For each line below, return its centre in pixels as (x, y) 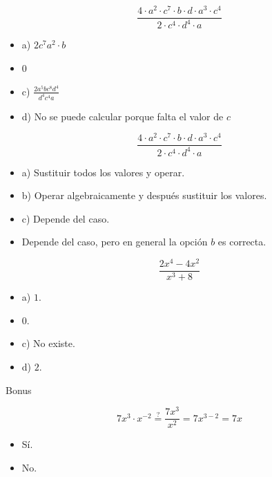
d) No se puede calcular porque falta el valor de (123, 116)
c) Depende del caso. (66, 218)
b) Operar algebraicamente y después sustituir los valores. (144, 195)
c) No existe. (48, 343)
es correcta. (242, 242)
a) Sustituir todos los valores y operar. (103, 172)
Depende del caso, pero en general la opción (115, 242)
